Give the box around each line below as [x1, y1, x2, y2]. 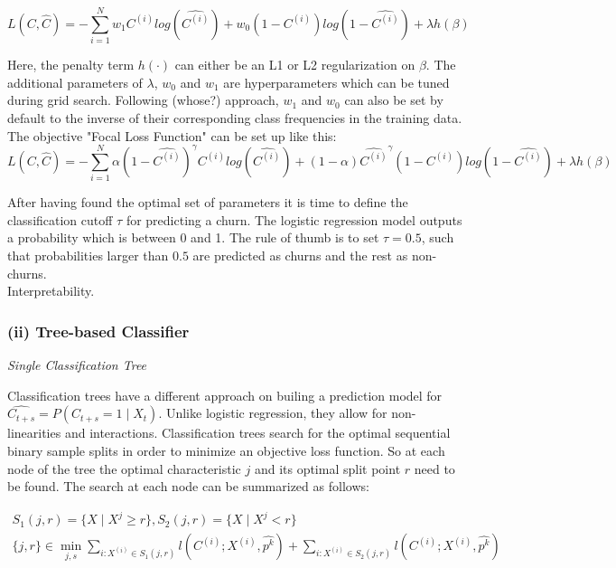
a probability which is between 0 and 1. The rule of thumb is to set [7, 228, 379, 247]
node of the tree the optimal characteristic [7, 459, 241, 478]
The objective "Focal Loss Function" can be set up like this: [7, 126, 337, 145]
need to [414, 459, 455, 478]
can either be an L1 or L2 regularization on [174, 55, 415, 74]
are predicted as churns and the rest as [192, 246, 408, 264]
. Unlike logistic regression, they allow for [158, 403, 387, 422]
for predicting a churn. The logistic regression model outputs [126, 210, 462, 229]
